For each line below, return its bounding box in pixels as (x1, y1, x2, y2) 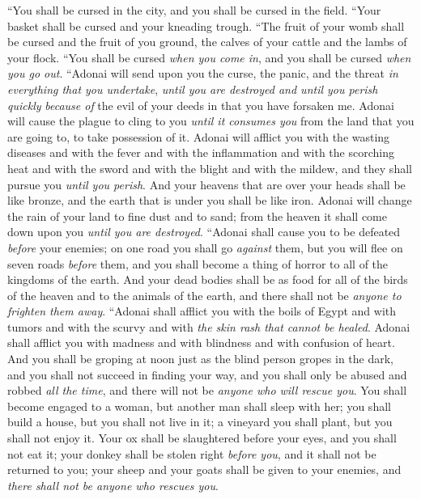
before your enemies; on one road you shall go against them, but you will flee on (7, 239, 403, 256)
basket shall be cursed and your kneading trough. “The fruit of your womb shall (7, 17, 405, 34)
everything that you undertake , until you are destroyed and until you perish (7, 80, 378, 97)
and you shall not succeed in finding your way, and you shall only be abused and (7, 366, 407, 383)
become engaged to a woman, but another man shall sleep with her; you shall (7, 397, 391, 414)
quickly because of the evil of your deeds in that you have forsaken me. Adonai (7, 96, 394, 113)
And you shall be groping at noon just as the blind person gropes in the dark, (7, 350, 393, 367)
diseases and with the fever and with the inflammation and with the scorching (7, 144, 394, 161)
